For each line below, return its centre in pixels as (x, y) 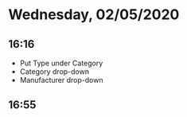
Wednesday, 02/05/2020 (94, 15)
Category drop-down (55, 72)
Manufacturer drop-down (61, 80)
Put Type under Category (61, 63)
